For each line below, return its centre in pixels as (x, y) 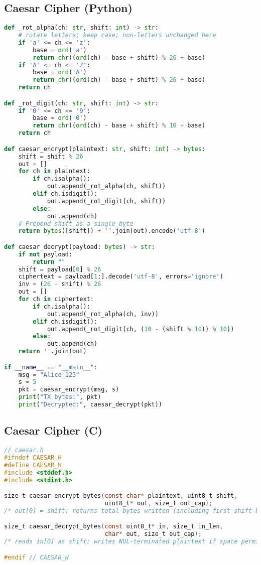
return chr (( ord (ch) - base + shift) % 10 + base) (119, 126)
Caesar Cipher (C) (53, 430)
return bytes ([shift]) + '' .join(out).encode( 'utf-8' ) (112, 231)
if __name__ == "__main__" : (51, 367)
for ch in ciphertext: (56, 299)
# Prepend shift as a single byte (76, 224)
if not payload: (45, 254)
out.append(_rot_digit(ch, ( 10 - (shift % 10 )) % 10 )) (141, 329)
